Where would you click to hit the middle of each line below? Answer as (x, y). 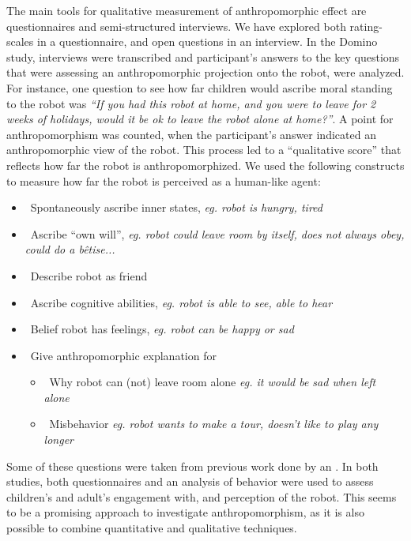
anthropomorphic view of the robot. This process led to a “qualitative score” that (204, 150)
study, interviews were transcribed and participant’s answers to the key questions (203, 56)
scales (20, 41)
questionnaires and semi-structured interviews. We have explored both (176, 26)
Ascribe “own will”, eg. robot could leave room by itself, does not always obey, (217, 233)
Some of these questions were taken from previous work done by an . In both (192, 466)
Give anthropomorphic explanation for (123, 355)
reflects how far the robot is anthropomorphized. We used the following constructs (205, 165)
